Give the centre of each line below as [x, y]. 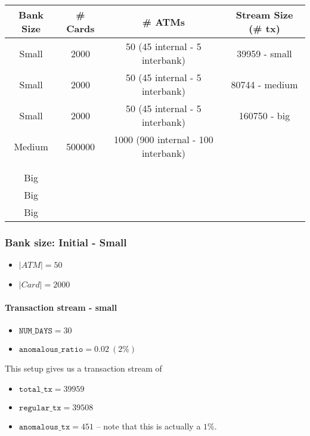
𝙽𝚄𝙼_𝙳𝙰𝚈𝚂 [35, 331]
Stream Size [264, 15]
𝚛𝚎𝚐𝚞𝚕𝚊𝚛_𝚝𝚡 [40, 408]
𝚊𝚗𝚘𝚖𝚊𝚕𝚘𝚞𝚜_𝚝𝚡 [44, 427]
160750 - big [264, 115]
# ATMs [164, 21]
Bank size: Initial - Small [66, 242]
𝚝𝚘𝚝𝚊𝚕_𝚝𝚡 [35, 389]
